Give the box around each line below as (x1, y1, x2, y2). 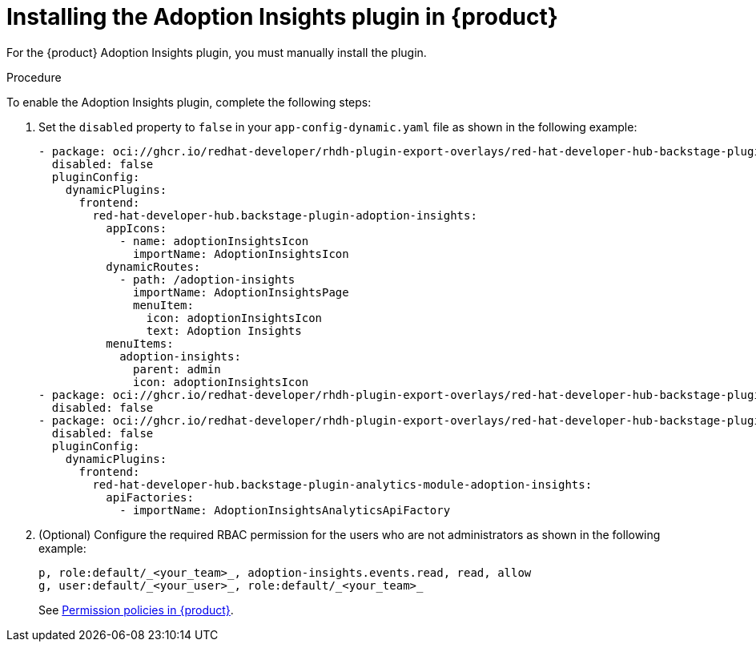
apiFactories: (106, 490, 194, 504)
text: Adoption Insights (146, 324, 302, 337)
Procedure (6, 70, 62, 84)
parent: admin (133, 362, 221, 376)
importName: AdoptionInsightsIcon (133, 247, 349, 260)
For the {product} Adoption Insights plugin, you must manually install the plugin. (6, 45, 427, 59)
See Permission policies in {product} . (38, 602, 234, 617)
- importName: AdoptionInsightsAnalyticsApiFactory (119, 503, 451, 517)
